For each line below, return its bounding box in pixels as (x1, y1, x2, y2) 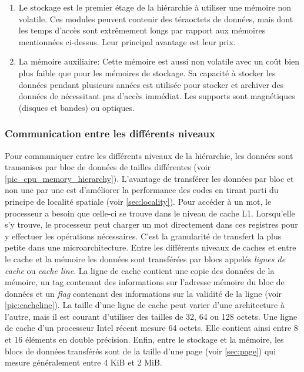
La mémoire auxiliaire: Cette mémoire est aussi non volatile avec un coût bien (18, 55, 300, 67)
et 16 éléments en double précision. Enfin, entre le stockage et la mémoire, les (5, 333, 284, 346)
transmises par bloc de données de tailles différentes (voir (5, 161, 211, 173)
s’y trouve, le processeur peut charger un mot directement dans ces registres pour (5, 218, 298, 231)
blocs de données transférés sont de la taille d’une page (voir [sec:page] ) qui (5, 344, 276, 357)
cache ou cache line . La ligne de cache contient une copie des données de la (5, 264, 275, 276)
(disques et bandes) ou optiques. (18, 101, 135, 113)
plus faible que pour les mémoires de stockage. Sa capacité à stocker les (18, 66, 276, 79)
